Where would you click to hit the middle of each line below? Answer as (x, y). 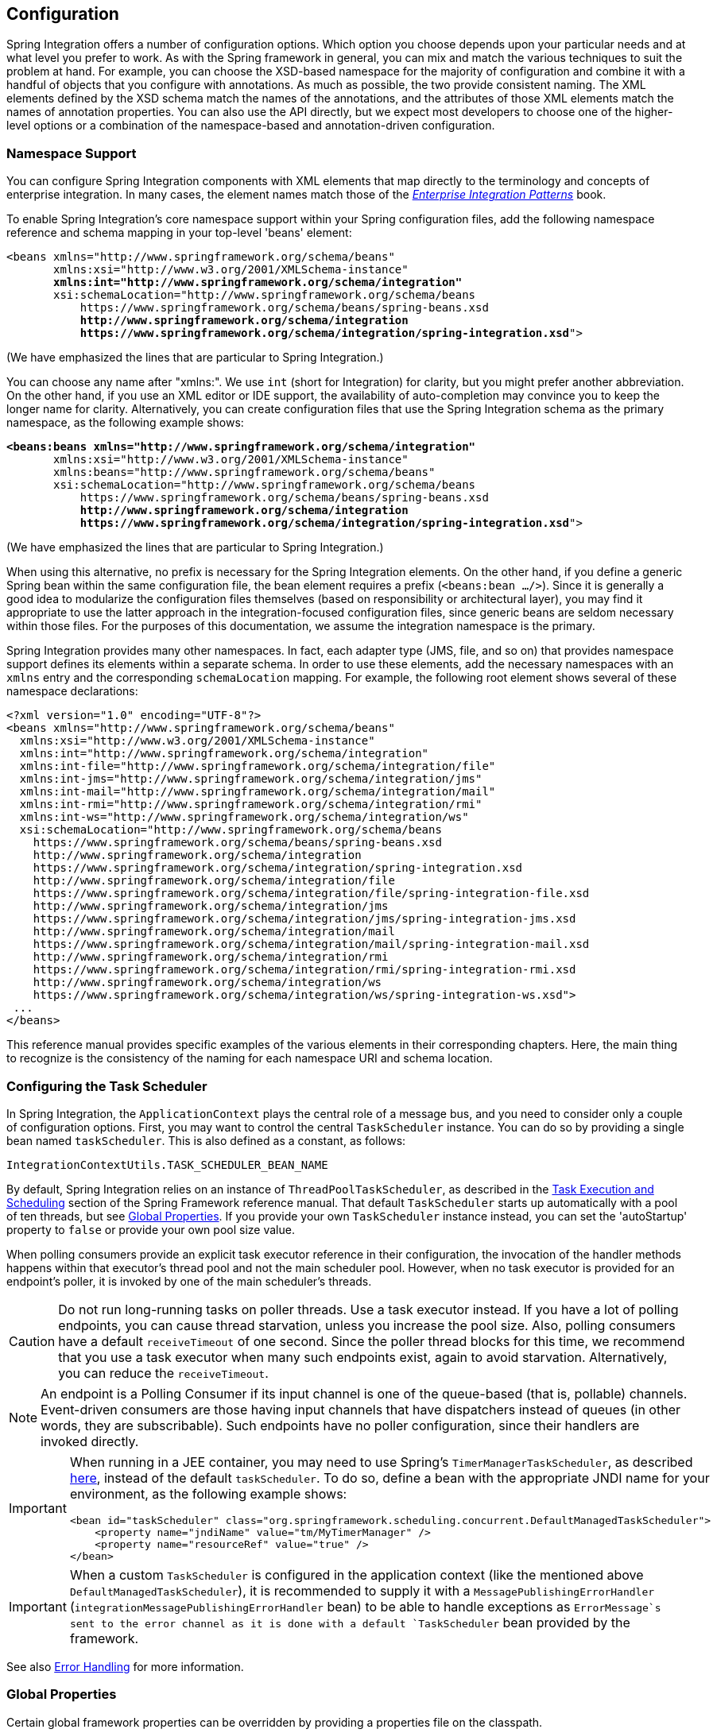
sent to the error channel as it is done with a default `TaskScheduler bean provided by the (350, 1622)
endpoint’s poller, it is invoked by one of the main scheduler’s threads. (189, 1281)
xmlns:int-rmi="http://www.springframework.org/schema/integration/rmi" (251, 805)
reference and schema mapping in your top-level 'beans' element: (179, 233)
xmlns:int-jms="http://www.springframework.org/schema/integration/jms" (251, 779)
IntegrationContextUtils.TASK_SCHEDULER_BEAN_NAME (167, 1164)
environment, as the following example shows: (208, 1493)
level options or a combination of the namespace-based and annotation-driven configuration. (251, 126)
